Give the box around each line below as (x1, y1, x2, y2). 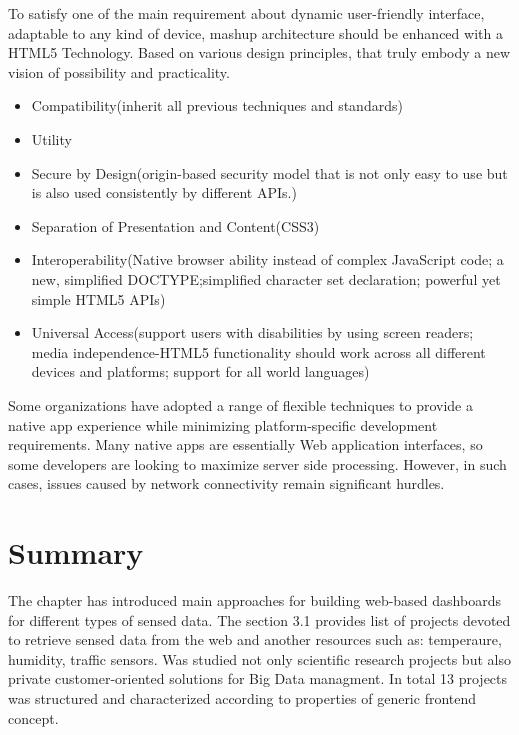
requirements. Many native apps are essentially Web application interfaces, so (8, 434, 483, 455)
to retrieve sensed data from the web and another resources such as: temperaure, (8, 629, 502, 650)
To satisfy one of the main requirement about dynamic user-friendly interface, (8, 3, 485, 23)
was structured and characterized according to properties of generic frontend (8, 687, 477, 708)
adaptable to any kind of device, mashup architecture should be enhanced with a (8, 22, 503, 43)
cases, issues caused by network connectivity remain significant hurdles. (8, 473, 445, 494)
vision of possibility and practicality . (8, 61, 230, 82)
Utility (31, 128, 72, 149)
